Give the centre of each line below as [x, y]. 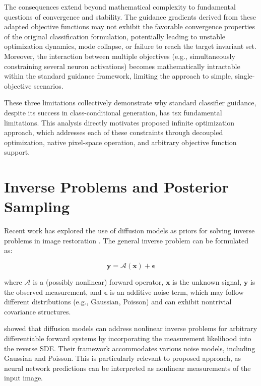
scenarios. [49, 85]
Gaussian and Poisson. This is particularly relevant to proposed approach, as [123, 358]
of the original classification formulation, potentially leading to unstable [115, 36]
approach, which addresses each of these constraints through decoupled [114, 132]
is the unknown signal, [207, 282]
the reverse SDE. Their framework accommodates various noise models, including [130, 348]
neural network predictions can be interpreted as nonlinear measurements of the [127, 368]
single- [245, 76]
